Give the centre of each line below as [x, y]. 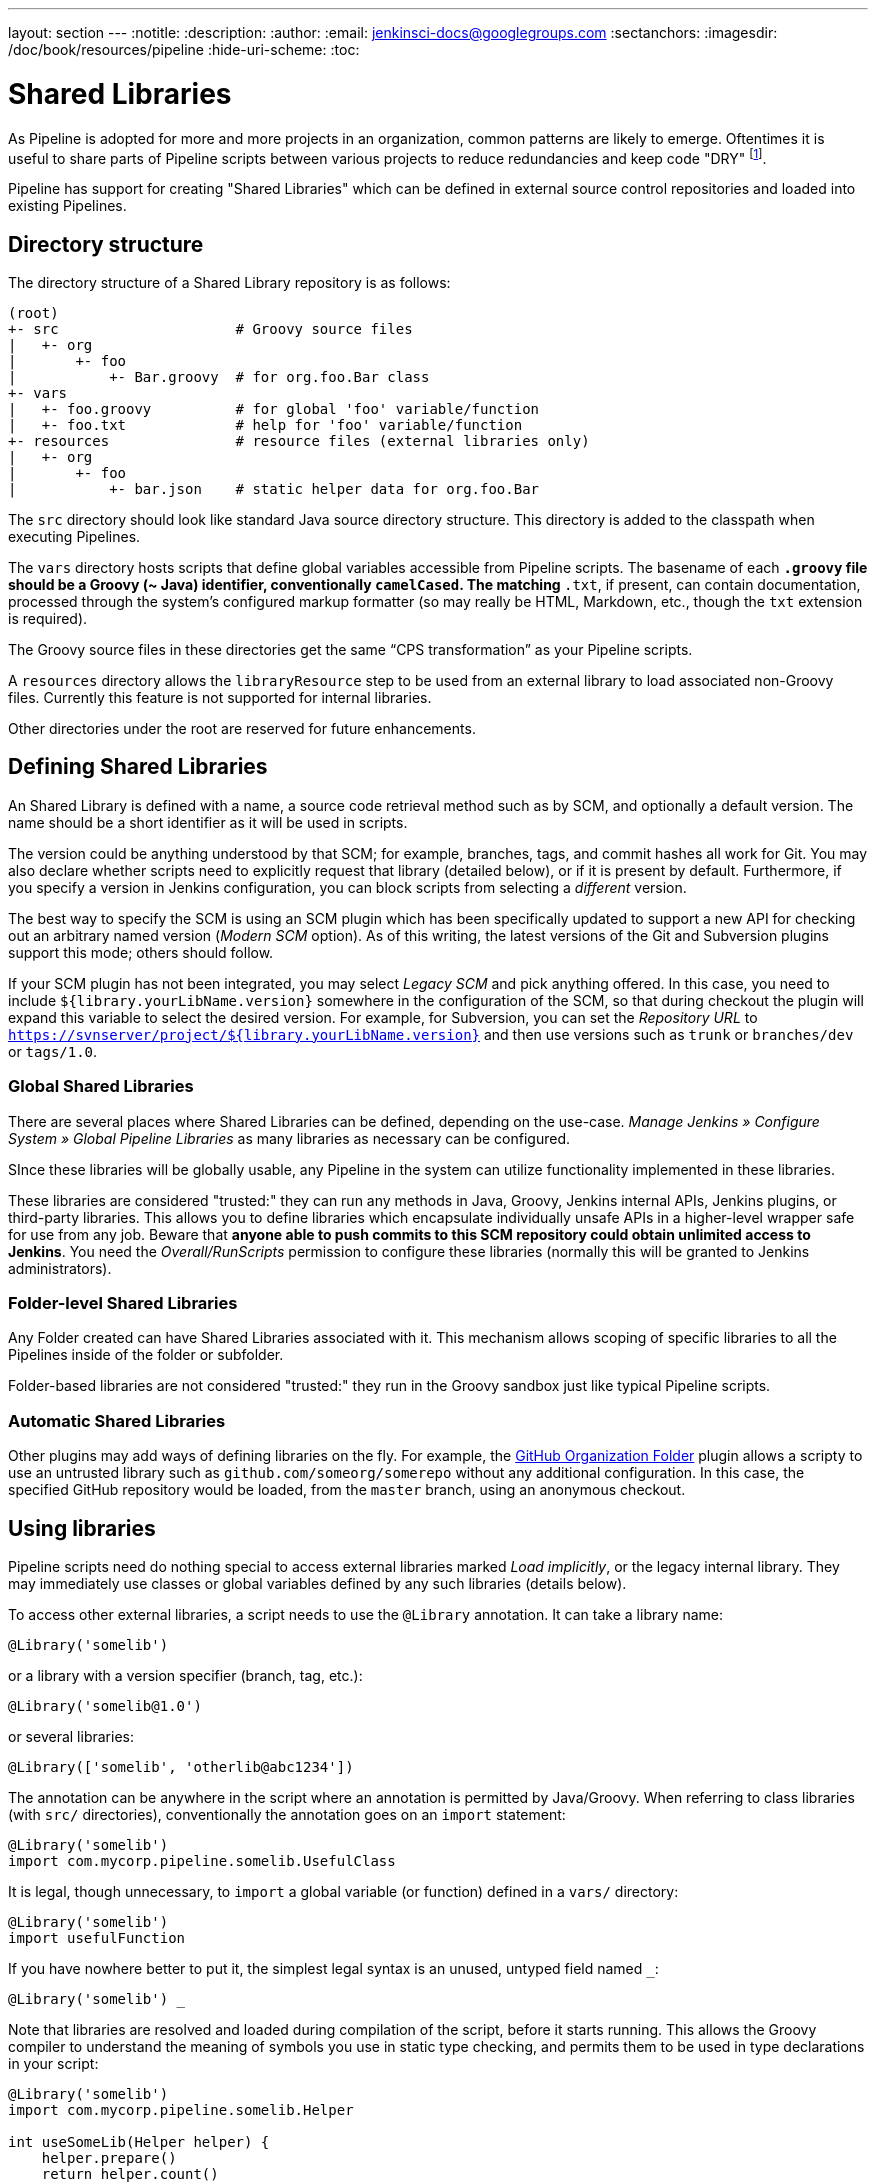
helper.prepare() [109, 2157]
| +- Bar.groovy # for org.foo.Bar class [219, 377]
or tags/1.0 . [53, 1051]
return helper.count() [130, 2173]
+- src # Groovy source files [210, 329]
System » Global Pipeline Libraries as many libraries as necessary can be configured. [289, 1138]
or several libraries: [71, 1736]
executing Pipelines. [74, 536]
